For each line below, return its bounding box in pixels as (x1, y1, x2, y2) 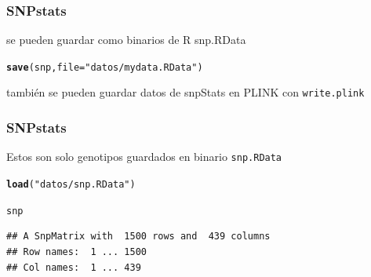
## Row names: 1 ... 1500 (6, 246, 147, 257)
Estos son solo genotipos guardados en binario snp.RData (6, 148, 282, 165)
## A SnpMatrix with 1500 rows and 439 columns (6, 231, 271, 242)
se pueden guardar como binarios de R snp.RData (6, 31, 246, 48)
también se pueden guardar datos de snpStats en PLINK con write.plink (6, 84, 365, 100)
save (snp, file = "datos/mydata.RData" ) (6, 61, 203, 73)
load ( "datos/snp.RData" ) (6, 179, 136, 190)
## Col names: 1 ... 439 (6, 261, 141, 273)
